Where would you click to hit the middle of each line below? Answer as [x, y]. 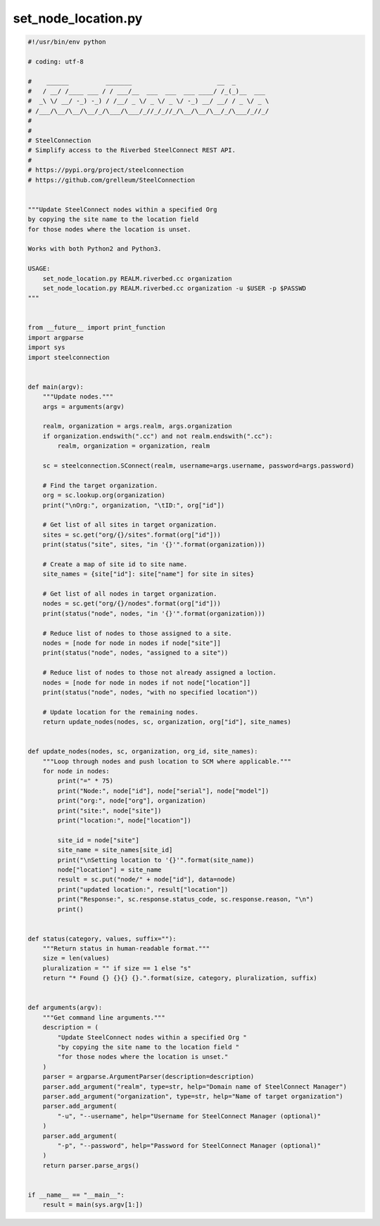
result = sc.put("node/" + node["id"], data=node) [146, 880]
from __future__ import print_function [96, 328]
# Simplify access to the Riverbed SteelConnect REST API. [132, 150]
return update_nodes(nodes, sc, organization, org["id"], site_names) [167, 722]
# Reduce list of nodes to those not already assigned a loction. [160, 673]
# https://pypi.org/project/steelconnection [106, 170]
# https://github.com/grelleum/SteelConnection [111, 180]
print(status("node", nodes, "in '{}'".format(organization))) [154, 613]
